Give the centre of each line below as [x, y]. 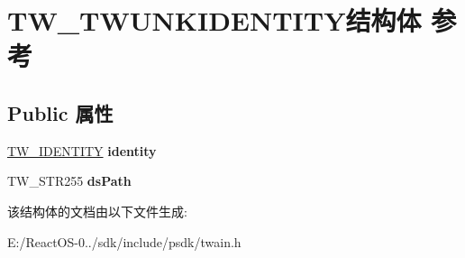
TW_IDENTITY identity [82, 150]
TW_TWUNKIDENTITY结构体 [214, 20]
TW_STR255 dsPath [69, 181]
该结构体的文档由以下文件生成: [97, 211]
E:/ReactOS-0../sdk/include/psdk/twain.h [124, 241]
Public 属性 [60, 112]
